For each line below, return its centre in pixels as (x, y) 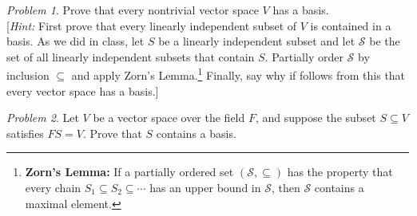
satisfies (25, 133)
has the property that (340, 172)
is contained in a (351, 25)
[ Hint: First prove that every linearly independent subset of (152, 25)
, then (286, 187)
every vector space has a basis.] (83, 90)
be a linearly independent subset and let (257, 41)
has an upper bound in (205, 187)
